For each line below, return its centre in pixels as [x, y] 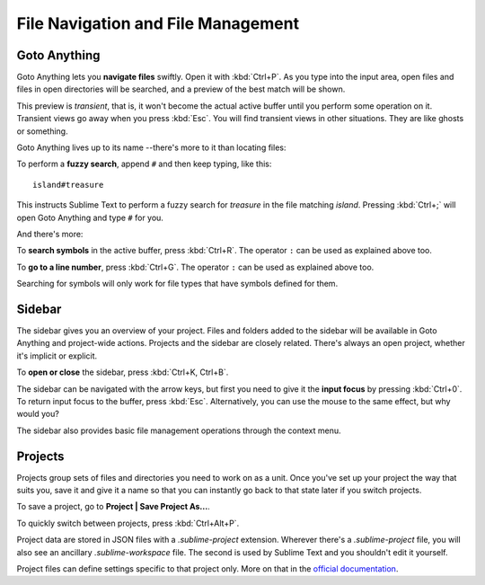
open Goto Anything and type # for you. [90, 217]
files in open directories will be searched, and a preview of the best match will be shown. [181, 89]
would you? [38, 414]
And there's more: [50, 234]
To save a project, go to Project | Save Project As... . [113, 507]
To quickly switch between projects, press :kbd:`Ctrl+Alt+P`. [128, 523]
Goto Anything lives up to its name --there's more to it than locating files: [151, 147]
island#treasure [68, 185]
